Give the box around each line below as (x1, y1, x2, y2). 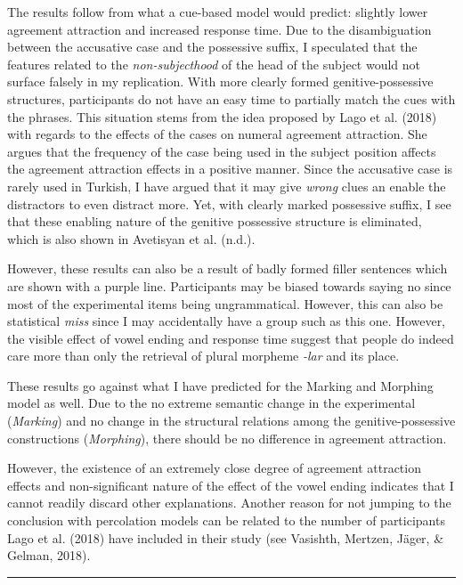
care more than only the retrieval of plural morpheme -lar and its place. (7, 346, 400, 365)
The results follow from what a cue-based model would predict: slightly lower (7, 3, 428, 20)
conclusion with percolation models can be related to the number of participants (7, 511, 445, 530)
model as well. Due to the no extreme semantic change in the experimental (7, 394, 416, 412)
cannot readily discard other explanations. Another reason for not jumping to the (7, 493, 451, 512)
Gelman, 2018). (7, 546, 91, 565)
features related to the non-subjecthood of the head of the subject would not (7, 54, 421, 73)
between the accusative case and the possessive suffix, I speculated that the (7, 37, 418, 56)
